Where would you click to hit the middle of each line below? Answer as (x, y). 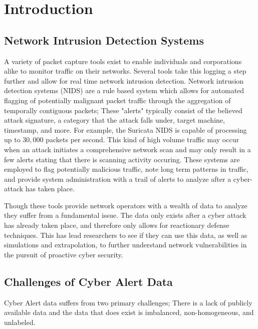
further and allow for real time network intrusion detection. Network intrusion (124, 80)
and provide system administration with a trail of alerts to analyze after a (118, 179)
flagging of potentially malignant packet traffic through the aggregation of (117, 100)
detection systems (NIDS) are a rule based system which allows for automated (124, 90)
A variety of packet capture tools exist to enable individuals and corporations (123, 61)
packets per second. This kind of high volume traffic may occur (142, 139)
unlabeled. (20, 322)
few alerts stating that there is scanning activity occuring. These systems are (122, 159)
